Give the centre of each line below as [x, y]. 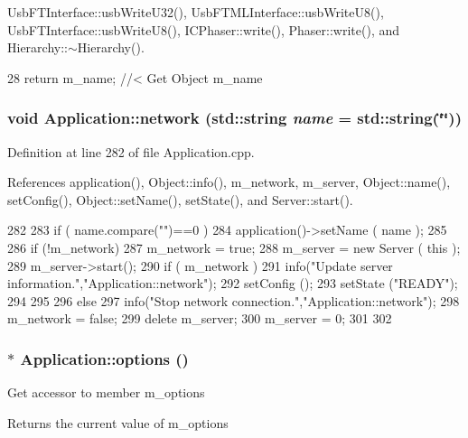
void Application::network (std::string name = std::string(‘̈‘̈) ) [234, 118]
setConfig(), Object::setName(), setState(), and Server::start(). [180, 199]
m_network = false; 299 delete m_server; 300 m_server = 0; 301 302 [200, 318]
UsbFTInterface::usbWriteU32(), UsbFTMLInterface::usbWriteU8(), [196, 12]
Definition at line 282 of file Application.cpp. [131, 151]
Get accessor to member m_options [106, 392]
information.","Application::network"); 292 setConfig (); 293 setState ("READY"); [233, 283]
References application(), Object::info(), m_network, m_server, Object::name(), [229, 182]
